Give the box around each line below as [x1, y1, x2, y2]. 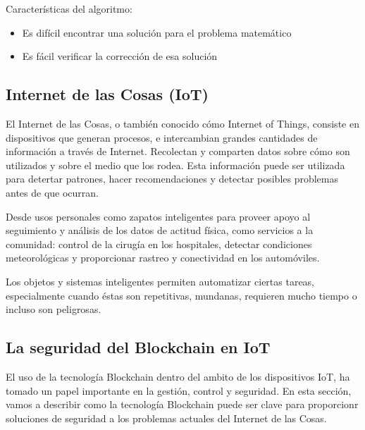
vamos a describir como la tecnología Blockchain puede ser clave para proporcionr [6, 397, 359, 412]
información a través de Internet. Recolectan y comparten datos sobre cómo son [6, 144, 350, 159]
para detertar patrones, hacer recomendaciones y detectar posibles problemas [6, 171, 339, 186]
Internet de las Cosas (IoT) [6, 83, 209, 105]
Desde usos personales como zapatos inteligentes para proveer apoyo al [6, 209, 311, 223]
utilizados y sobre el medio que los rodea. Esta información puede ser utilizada [6, 157, 345, 172]
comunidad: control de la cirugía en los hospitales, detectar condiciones [6, 236, 312, 251]
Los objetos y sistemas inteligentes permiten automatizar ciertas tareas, [6, 274, 315, 288]
